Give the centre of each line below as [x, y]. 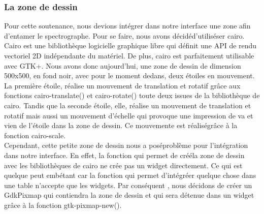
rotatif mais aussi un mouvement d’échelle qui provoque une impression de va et [129, 115]
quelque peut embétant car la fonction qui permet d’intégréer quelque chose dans [130, 175]
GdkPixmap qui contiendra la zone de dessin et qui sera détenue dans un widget [129, 195]
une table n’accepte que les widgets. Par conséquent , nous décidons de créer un [128, 185]
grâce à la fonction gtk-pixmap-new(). [63, 205]
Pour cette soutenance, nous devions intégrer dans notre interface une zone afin [127, 26]
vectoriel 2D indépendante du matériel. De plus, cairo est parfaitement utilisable [129, 55]
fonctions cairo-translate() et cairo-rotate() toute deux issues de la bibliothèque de [132, 95]
